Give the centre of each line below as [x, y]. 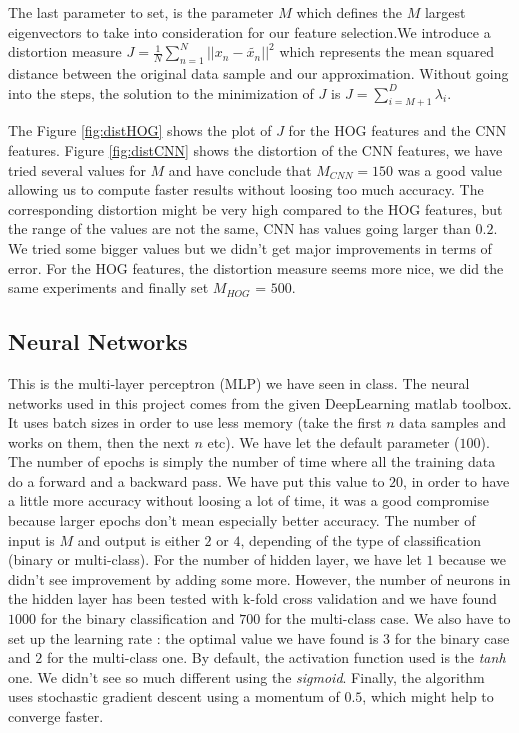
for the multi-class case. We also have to [387, 618]
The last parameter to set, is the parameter [141, 12]
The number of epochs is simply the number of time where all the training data [252, 461]
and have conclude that [240, 169]
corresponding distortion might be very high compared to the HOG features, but [255, 208]
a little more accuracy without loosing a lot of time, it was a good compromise [248, 500]
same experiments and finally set [108, 287]
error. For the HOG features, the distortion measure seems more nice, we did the [256, 267]
